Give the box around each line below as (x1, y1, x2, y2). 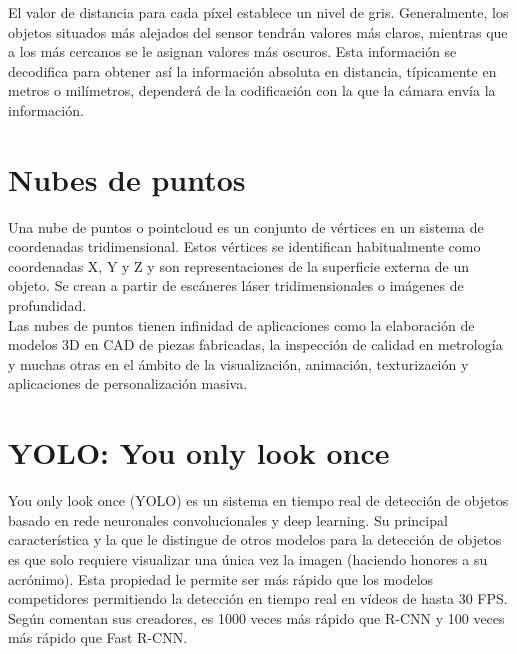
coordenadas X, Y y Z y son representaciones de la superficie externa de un (8, 255, 469, 276)
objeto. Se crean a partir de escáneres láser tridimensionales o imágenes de (8, 275, 464, 296)
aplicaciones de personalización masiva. (8, 373, 248, 394)
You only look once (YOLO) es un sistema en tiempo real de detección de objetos (8, 490, 509, 511)
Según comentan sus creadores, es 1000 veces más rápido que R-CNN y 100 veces (8, 607, 505, 628)
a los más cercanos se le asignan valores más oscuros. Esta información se (8, 41, 457, 62)
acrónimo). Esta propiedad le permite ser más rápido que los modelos (8, 568, 434, 589)
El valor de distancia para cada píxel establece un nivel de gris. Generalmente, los (8, 2, 509, 22)
